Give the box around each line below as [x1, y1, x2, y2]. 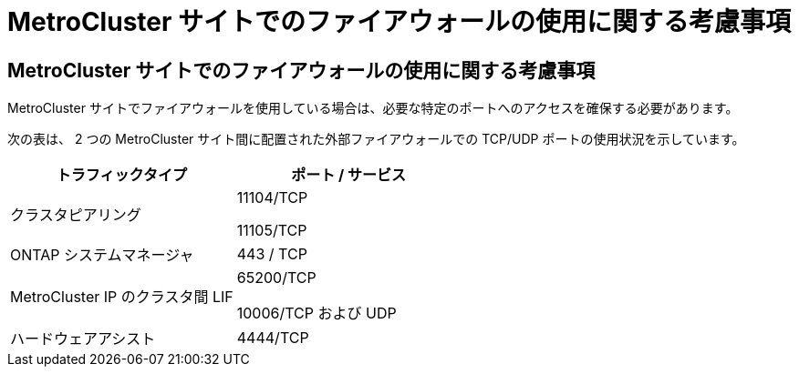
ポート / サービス [291, 166, 407, 185]
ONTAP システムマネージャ [10, 246, 194, 265]
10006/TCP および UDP [236, 304, 397, 323]
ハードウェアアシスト [10, 329, 156, 349]
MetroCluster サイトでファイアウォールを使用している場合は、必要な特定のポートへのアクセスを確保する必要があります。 [7, 100, 739, 116]
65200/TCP [236, 268, 316, 288]
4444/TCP [236, 329, 309, 348]
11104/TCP [236, 188, 308, 207]
